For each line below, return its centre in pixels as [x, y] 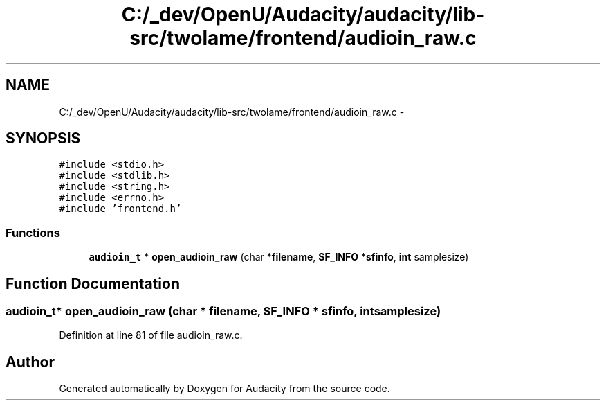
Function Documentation [93, 283]
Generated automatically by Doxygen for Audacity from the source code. [224, 389]
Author [30, 362]
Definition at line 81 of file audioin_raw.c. [151, 335]
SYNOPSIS [43, 139]
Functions [33, 232]
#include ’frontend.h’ [120, 209]
